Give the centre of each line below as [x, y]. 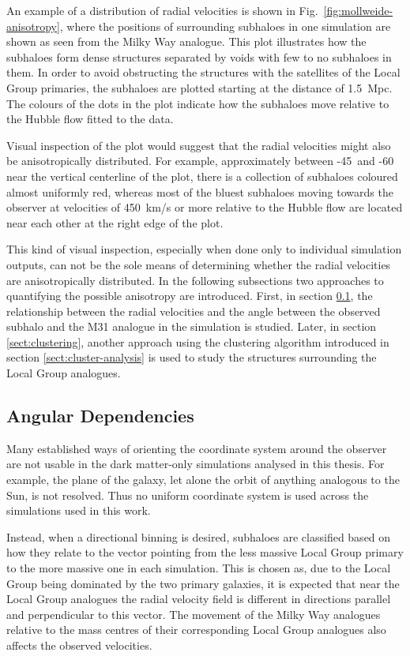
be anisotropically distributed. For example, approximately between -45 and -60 [200, 161]
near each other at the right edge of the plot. [115, 222]
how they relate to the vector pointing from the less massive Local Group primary [205, 552]
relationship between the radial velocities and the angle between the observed [194, 311]
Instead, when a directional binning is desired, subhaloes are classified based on [199, 536]
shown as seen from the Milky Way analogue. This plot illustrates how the [186, 41]
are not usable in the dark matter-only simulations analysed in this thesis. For [196, 464]
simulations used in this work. [79, 510]
